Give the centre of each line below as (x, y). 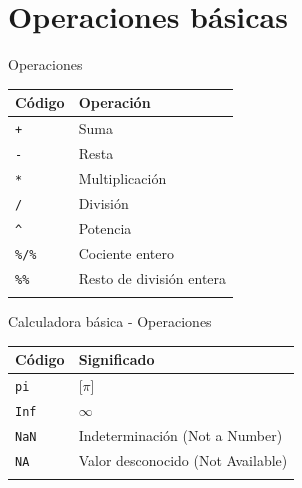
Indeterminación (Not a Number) (180, 434)
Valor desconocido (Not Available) (183, 459)
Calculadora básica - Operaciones (110, 320)
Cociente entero (126, 252)
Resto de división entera (152, 277)
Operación (114, 102)
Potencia (105, 227)
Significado (116, 359)
